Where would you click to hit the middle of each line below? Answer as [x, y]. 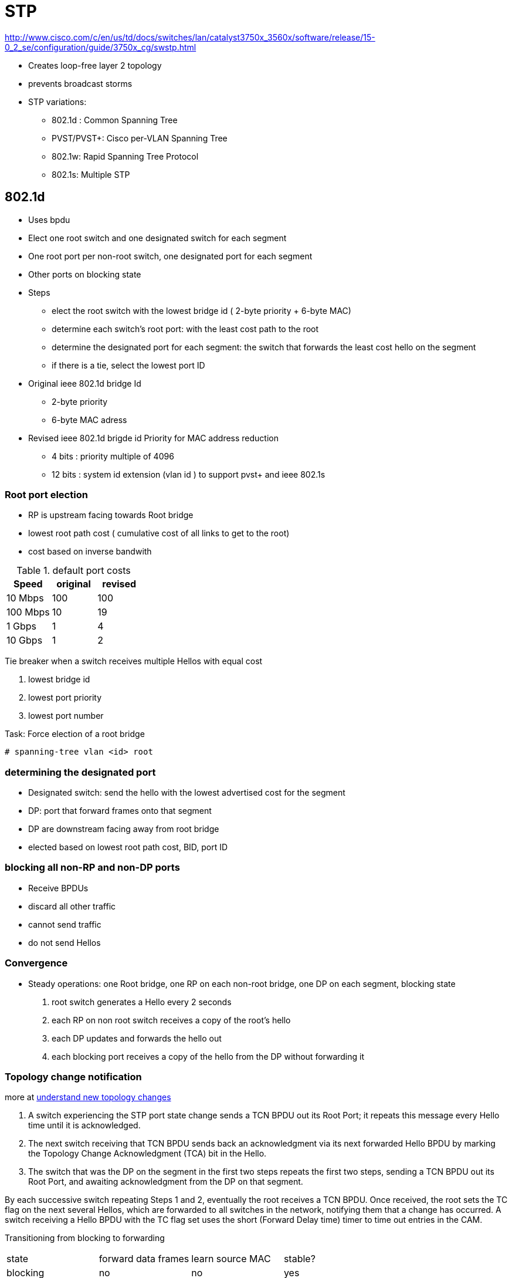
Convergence [36, 963]
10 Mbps [25, 598]
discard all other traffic [72, 906]
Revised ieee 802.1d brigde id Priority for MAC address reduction [153, 438]
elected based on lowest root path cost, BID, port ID [128, 847]
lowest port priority [65, 698]
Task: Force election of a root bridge [75, 734]
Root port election [46, 494]
